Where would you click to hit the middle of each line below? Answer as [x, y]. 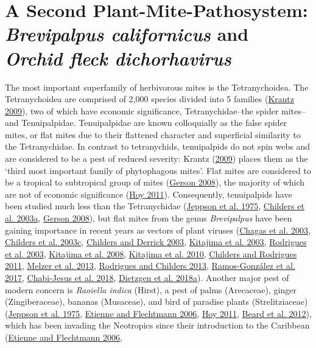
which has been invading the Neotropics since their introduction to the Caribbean [157, 325]
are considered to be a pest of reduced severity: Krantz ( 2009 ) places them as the [156, 158]
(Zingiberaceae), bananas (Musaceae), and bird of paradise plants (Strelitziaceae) [156, 301]
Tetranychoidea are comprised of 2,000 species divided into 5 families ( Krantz [149, 99]
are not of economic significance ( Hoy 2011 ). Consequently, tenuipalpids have [149, 194]
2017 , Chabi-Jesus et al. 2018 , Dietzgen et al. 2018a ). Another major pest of [147, 277]
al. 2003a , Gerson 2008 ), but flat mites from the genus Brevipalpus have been [149, 218]
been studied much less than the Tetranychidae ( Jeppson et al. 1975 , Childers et [155, 206]
